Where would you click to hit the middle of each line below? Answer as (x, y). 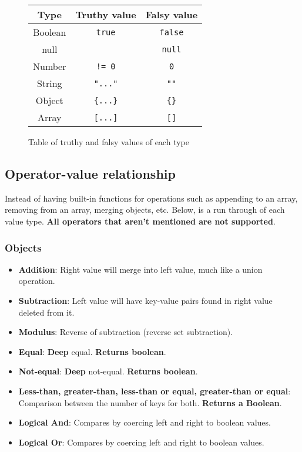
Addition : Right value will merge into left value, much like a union (140, 269)
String (49, 83)
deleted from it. (46, 312)
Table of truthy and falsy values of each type (109, 142)
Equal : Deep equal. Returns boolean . (92, 351)
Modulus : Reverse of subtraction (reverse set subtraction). (126, 332)
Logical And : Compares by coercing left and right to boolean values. (145, 422)
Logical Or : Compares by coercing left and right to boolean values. (141, 442)
